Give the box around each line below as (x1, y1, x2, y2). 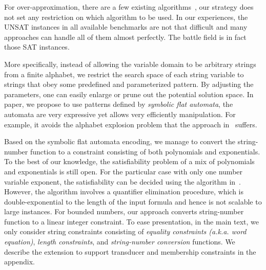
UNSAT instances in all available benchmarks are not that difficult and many (4, 21, 248, 32)
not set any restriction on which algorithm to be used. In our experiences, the (4, 11, 248, 22)
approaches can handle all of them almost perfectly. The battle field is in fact (4, 31, 247, 42)
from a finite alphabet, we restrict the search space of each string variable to (4, 69, 244, 79)
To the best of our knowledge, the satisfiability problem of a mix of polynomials (4, 156, 255, 167)
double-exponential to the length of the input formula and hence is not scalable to (4, 196, 262, 207)
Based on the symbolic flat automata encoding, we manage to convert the (4, 136, 236, 147)
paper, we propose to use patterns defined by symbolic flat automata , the (4, 99, 233, 109)
